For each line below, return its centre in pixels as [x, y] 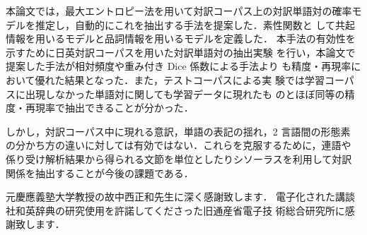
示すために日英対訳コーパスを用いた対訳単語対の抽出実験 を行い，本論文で [181, 52]
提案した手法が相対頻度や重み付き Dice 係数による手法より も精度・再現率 [179, 66]
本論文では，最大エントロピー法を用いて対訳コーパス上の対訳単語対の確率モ [184, 11]
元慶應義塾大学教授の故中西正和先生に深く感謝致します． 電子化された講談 [181, 197]
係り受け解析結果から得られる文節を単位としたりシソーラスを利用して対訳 [179, 158]
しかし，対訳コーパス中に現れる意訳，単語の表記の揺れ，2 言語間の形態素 [178, 131]
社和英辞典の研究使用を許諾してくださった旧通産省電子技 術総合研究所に [175, 210]
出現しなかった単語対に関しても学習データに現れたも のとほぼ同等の [185, 94]
